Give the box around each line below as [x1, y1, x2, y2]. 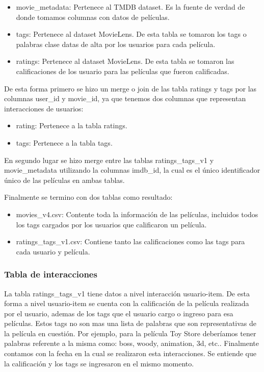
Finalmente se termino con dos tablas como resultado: [4, 192, 173, 202]
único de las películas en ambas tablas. [4, 174, 125, 185]
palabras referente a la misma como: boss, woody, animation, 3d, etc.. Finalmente [4, 338, 259, 348]
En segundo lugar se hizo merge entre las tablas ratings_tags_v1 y [4, 154, 214, 165]
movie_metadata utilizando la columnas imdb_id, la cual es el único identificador [4, 165, 260, 175]
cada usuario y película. [16, 246, 90, 257]
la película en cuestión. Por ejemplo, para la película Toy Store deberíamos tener [4, 328, 256, 338]
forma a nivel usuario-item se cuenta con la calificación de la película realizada [4, 298, 249, 309]
